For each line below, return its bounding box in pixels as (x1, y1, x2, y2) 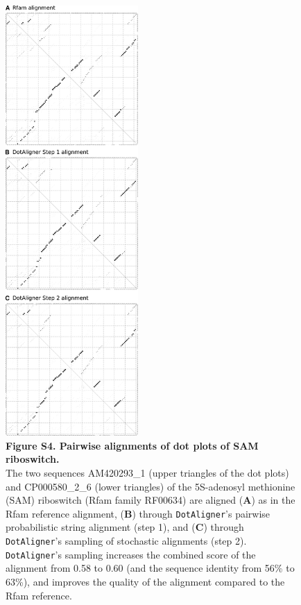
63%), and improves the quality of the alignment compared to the (6, 574, 285, 588)
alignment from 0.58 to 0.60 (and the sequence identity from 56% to (6, 561, 295, 575)
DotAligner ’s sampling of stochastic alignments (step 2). (6, 534, 247, 548)
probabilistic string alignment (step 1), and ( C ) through (6, 520, 244, 534)
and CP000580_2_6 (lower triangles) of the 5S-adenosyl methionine (6, 479, 295, 493)
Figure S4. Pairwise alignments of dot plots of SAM (6, 438, 259, 452)
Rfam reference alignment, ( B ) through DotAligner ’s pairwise (6, 506, 270, 520)
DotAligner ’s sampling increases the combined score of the (6, 547, 256, 561)
